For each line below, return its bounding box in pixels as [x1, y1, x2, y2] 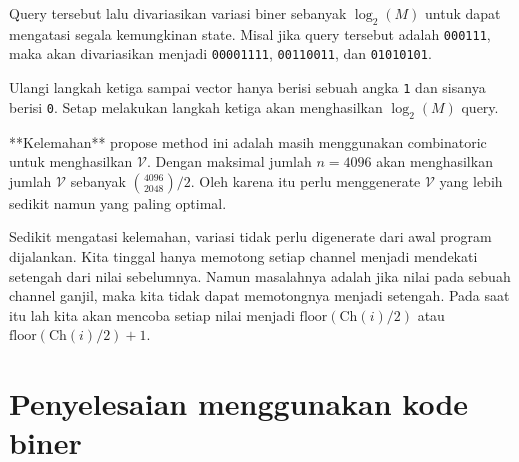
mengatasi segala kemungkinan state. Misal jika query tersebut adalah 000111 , [9, 23, 491, 44]
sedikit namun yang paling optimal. [9, 192, 227, 213]
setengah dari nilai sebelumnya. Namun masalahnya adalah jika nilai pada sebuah [9, 265, 511, 286]
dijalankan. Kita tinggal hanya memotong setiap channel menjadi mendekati [9, 245, 478, 266]
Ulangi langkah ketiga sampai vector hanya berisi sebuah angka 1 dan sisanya [9, 77, 486, 98]
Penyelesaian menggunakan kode [9, 383, 469, 424]
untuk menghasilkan [9, 151, 133, 172]
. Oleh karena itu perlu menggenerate [190, 170, 421, 191]
